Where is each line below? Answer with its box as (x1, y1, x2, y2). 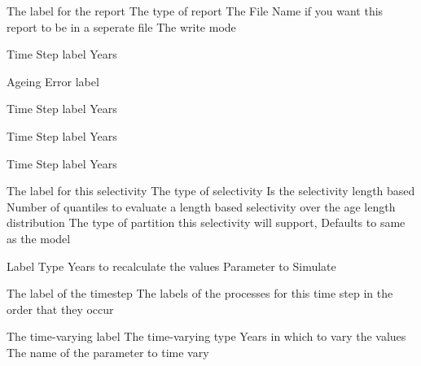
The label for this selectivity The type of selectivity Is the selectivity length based (7, 182, 415, 199)
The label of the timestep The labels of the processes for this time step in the (7, 285, 393, 302)
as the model (7, 229, 71, 246)
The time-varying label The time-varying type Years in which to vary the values (7, 328, 406, 345)
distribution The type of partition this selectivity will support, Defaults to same (7, 214, 406, 231)
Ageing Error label (7, 72, 99, 89)
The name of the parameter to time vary (7, 343, 209, 360)
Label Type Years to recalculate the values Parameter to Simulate (7, 257, 336, 274)
